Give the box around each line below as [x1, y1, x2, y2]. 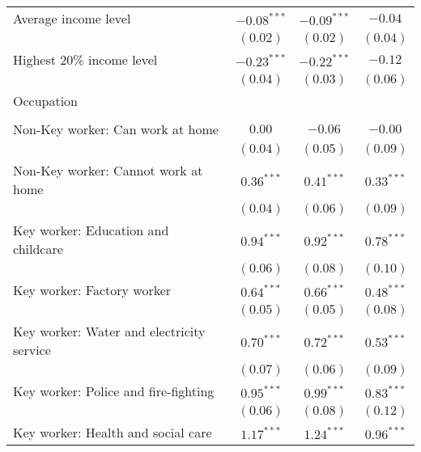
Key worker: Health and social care [13, 423, 212, 441]
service [13, 340, 51, 359]
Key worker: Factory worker [13, 281, 172, 299]
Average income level [13, 9, 131, 27]
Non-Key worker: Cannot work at [13, 161, 203, 180]
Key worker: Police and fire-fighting [13, 382, 215, 400]
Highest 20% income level [13, 50, 158, 69]
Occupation [13, 91, 79, 110]
